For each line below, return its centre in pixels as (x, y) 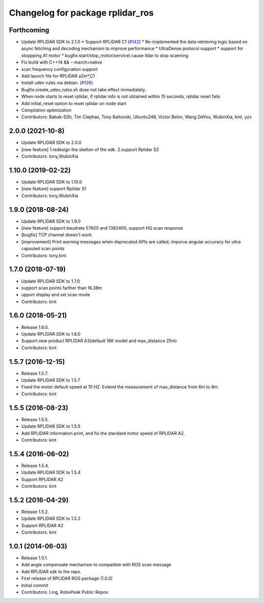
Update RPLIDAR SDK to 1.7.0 (51, 281)
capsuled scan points (43, 249)
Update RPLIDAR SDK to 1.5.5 (51, 426)
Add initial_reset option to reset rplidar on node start (74, 103)
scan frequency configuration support (59, 69)
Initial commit (35, 585)
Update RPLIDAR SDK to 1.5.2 (51, 518)
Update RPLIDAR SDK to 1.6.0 (51, 334)
